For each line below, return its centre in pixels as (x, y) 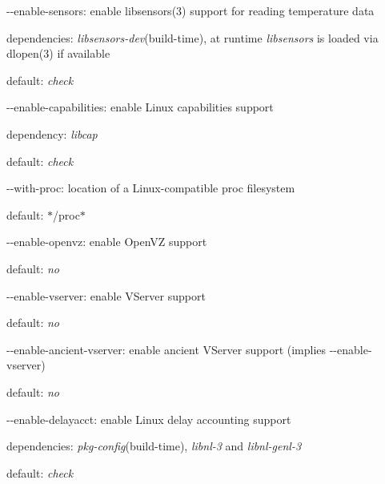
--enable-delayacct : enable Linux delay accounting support (149, 419)
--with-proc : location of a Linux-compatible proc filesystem (151, 188)
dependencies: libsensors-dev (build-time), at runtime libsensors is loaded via (192, 37)
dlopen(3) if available (58, 53)
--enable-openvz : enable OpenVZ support (107, 242)
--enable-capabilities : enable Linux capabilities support (140, 107)
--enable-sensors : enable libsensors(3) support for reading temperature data (190, 10)
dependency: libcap (52, 133)
